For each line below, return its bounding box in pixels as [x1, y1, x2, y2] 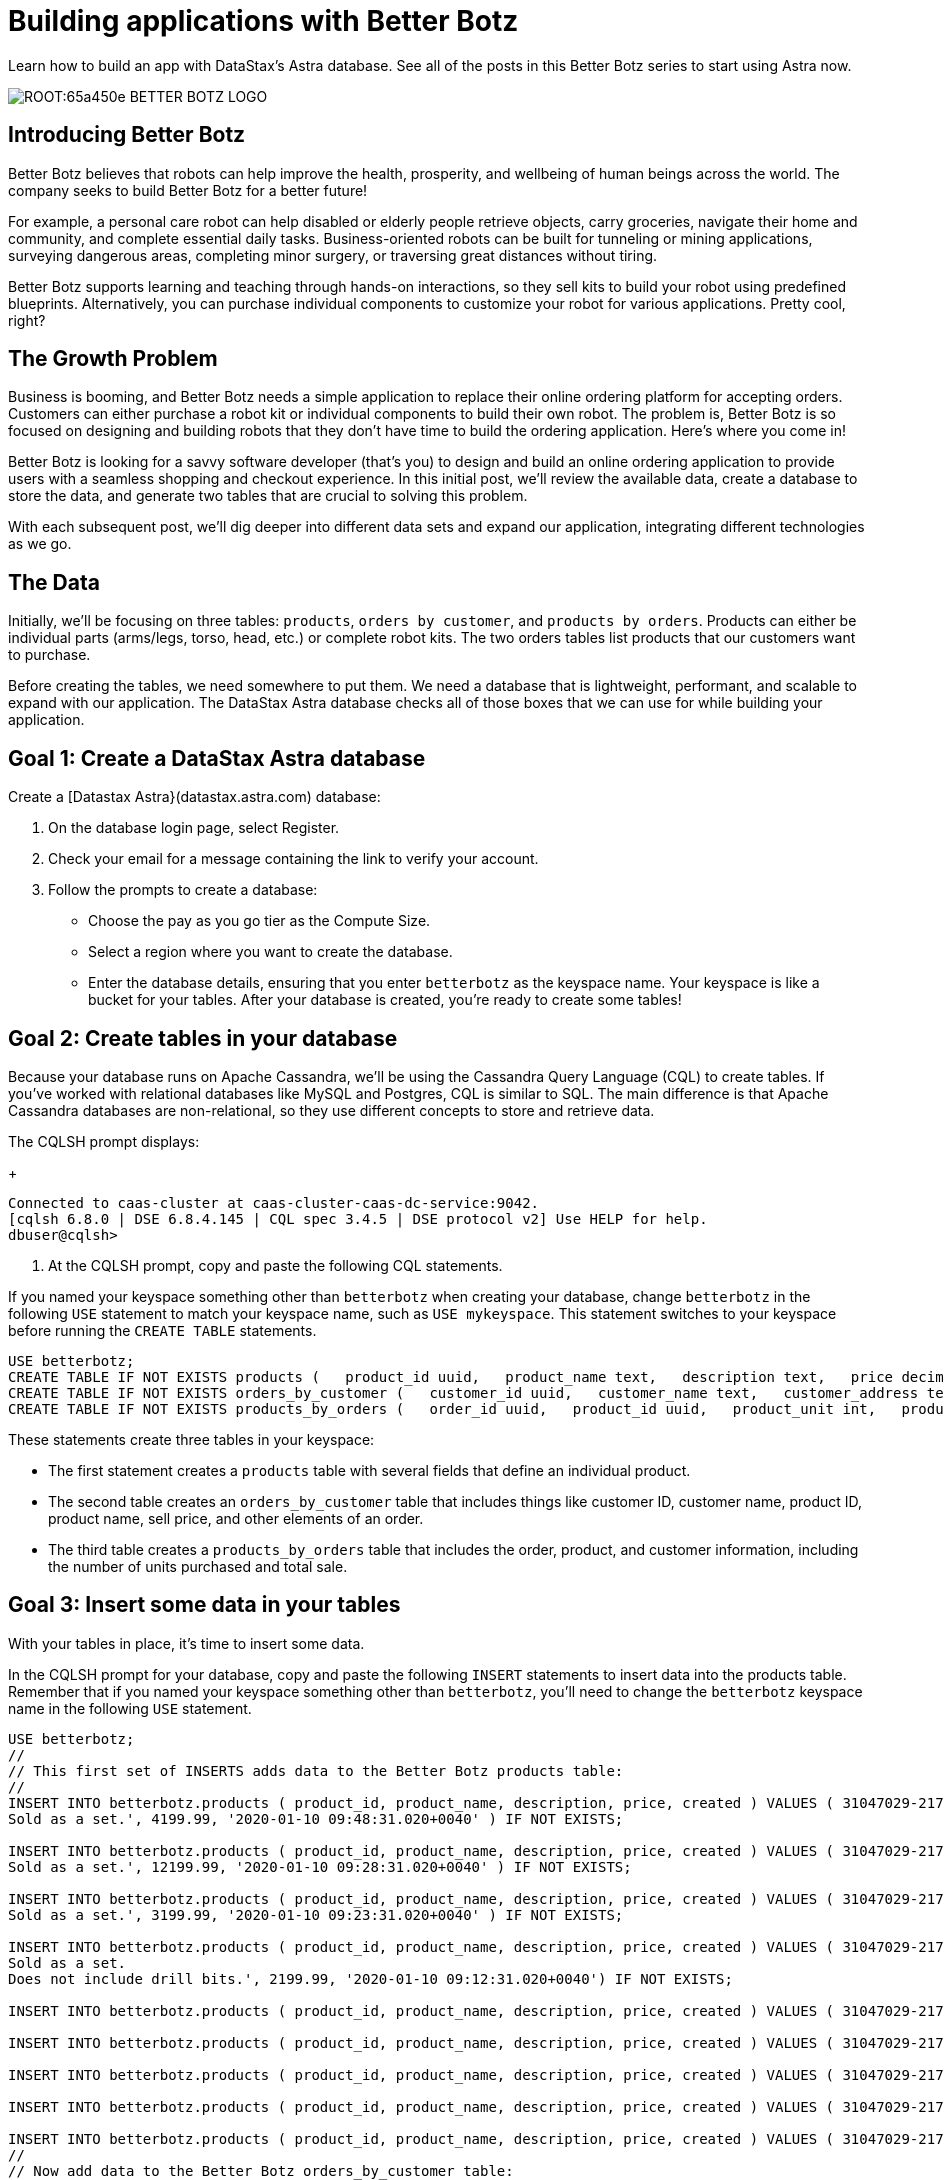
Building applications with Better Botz [8, 4, 519, 38]
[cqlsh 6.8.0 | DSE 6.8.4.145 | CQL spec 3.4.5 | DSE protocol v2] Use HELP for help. [8, 1210, 708, 1227]
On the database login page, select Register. [48, 819, 340, 837]
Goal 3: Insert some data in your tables [8, 1592, 401, 1618]
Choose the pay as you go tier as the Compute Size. [88, 912, 431, 930]
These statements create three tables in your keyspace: [8, 1430, 375, 1448]
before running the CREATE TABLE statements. [8, 1321, 317, 1339]
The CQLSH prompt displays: [8, 1132, 200, 1150]
